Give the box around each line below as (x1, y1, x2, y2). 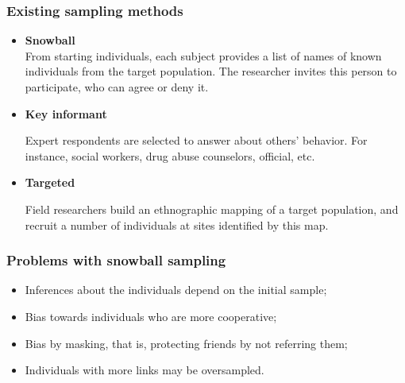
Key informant (25, 105, 107, 122)
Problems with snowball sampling (6, 250, 226, 270)
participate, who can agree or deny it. (25, 79, 209, 95)
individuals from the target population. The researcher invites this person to (25, 63, 397, 79)
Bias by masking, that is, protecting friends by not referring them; (25, 335, 348, 351)
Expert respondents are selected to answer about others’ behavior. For (25, 132, 368, 149)
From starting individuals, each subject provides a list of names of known (25, 47, 382, 64)
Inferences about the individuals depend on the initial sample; (25, 281, 327, 298)
